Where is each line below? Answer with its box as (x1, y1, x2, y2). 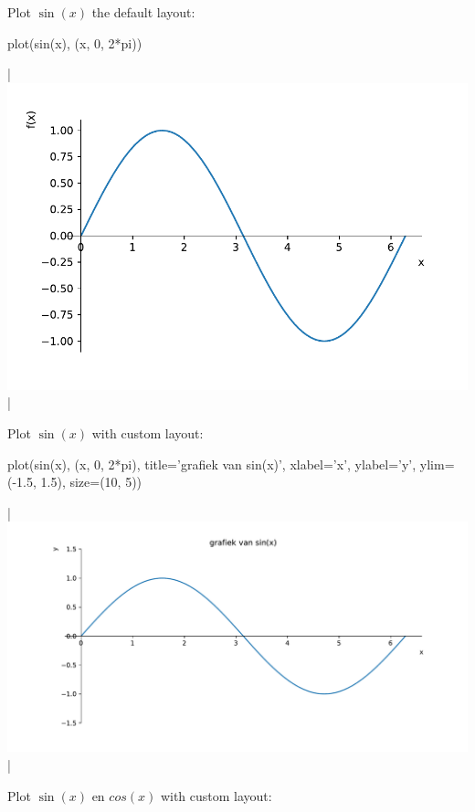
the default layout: (91, 3, 195, 21)
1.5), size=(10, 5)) (40, 472, 142, 491)
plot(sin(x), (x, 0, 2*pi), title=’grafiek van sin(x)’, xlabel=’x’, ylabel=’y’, (7, 454, 417, 473)
